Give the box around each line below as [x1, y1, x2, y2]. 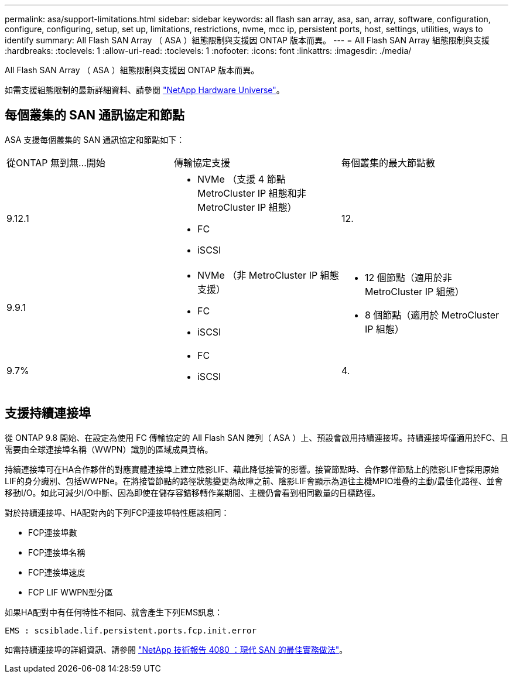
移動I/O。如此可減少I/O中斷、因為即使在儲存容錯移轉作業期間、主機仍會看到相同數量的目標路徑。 [5, 487, 381, 498]
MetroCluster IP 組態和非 [197, 187, 306, 199]
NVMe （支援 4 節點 [197, 173, 286, 185]
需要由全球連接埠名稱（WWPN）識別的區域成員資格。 [5, 444, 213, 454]
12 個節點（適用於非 [364, 271, 452, 283]
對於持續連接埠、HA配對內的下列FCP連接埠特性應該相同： [5, 507, 230, 518]
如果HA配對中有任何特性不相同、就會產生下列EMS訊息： [5, 607, 223, 617]
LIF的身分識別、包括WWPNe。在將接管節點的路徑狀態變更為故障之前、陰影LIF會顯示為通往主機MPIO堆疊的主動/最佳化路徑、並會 [5, 475, 503, 486]
